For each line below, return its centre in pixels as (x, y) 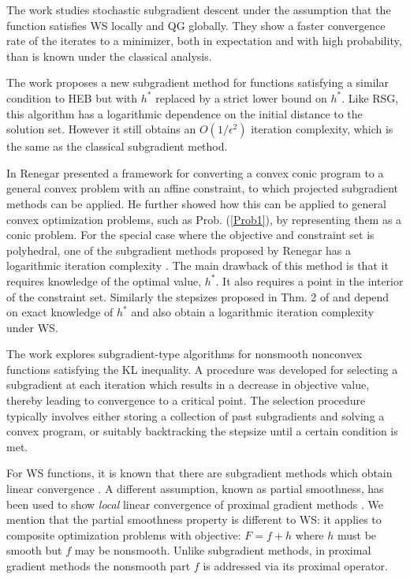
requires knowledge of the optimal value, (104, 280)
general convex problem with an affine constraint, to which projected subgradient (202, 188)
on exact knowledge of (60, 312)
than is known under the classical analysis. (109, 56)
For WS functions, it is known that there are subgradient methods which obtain (199, 473)
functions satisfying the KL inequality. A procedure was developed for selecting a (202, 369)
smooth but (34, 550)
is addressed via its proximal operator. (295, 566)
